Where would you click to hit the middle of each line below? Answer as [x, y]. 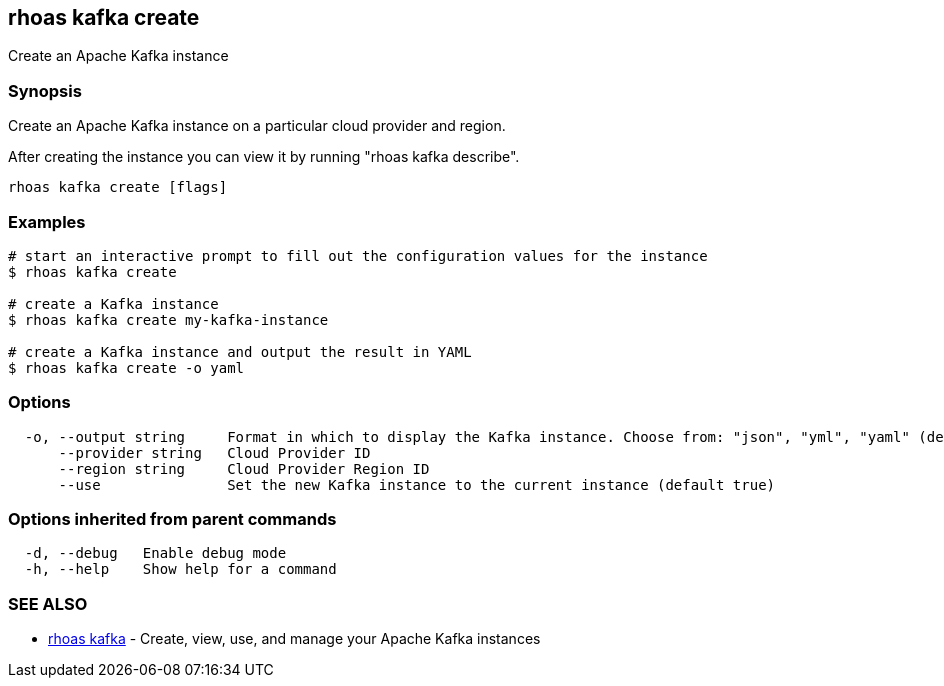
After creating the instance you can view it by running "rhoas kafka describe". [264, 157]
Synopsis [45, 90]
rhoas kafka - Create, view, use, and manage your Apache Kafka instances [294, 639]
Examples [47, 221]
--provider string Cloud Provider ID [214, 452]
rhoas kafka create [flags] [118, 187]
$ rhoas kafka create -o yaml [126, 367]
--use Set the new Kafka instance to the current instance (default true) [417, 484]
